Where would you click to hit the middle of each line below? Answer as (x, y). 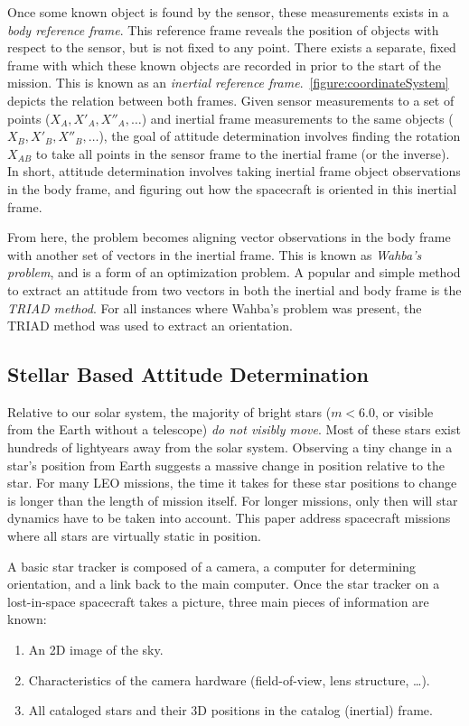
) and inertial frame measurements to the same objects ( (297, 118)
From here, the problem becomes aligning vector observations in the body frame (229, 237)
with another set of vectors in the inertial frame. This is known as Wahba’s (215, 254)
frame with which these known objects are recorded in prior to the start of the (224, 65)
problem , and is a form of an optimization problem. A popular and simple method (234, 272)
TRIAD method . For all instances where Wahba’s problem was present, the (215, 307)
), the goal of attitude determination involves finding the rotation (280, 136)
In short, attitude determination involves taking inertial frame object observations (234, 171)
